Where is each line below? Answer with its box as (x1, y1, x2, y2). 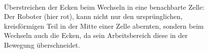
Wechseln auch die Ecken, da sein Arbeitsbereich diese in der (4, 30, 188, 40)
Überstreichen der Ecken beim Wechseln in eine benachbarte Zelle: (4, 1, 205, 12)
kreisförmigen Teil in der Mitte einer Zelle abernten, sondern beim (4, 20, 204, 31)
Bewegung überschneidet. (4, 39, 80, 50)
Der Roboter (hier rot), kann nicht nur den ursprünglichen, (4, 11, 183, 21)
